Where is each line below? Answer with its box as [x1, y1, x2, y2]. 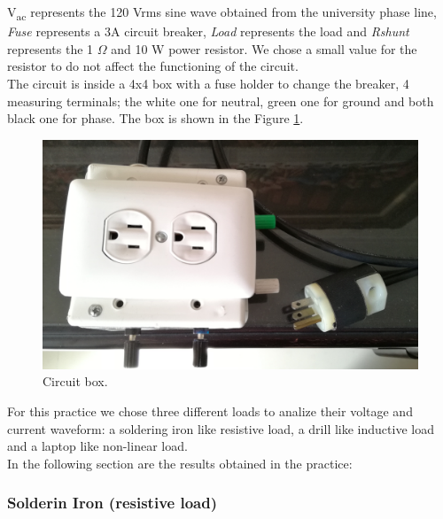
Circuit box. [43, 372, 108, 391]
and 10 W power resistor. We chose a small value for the [111, 39, 417, 58]
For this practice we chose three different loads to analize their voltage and [7, 402, 413, 421]
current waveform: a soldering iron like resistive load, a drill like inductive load [7, 419, 434, 438]
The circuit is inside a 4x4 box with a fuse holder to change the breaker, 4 [7, 74, 409, 92]
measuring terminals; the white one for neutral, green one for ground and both [7, 91, 434, 110]
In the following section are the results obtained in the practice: [7, 453, 353, 472]
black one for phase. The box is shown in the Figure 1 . [7, 109, 304, 128]
